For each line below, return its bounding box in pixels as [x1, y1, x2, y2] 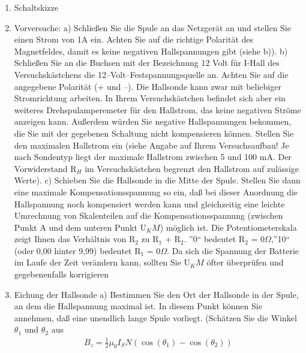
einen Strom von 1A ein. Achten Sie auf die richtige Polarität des [14, 33, 254, 46]
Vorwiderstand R [14, 162, 77, 174]
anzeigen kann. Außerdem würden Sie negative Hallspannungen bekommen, [14, 115, 292, 128]
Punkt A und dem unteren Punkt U [14, 221, 146, 233]
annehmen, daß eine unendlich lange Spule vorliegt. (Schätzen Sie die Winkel [14, 311, 297, 324]
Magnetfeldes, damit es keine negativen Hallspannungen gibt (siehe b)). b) [14, 44, 288, 57]
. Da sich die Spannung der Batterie [167, 244, 299, 257]
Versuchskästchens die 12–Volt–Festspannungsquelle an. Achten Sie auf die [14, 68, 289, 80]
